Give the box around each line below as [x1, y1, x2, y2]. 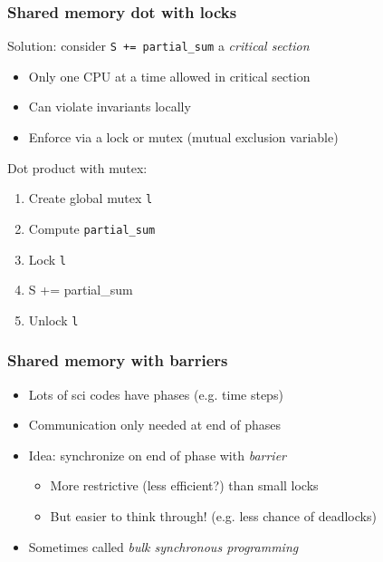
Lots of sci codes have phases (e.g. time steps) [28, 384, 283, 403]
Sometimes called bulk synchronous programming [28, 537, 299, 556]
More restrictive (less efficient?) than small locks [50, 476, 319, 495]
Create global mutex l [28, 189, 153, 208]
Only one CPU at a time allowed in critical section [28, 66, 311, 85]
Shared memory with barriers [7, 349, 228, 372]
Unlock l [28, 310, 79, 329]
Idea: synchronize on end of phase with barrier [28, 445, 286, 464]
